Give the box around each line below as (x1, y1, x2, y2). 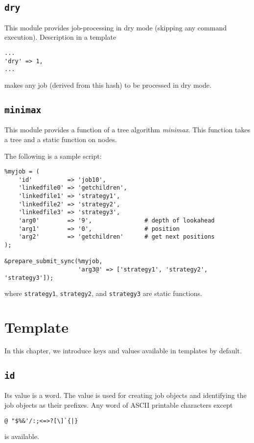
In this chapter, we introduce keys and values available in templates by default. (4, 345, 242, 356)
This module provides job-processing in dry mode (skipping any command (4, 22, 227, 32)
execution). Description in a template (4, 32, 116, 42)
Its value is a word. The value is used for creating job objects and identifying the (4, 390, 247, 400)
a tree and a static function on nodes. (4, 134, 117, 144)
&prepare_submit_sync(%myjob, (4, 258, 103, 265)
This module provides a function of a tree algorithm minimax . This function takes (4, 124, 251, 135)
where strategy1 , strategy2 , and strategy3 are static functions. (4, 288, 202, 298)
